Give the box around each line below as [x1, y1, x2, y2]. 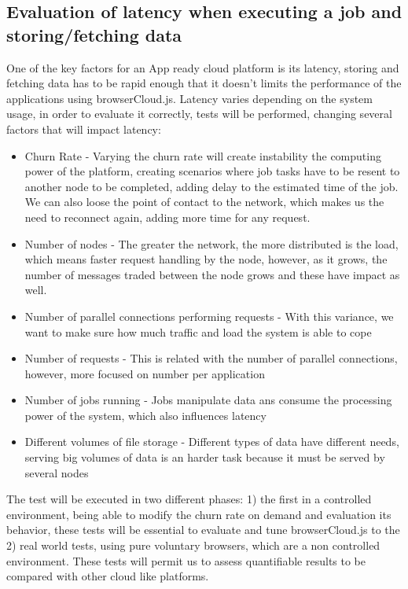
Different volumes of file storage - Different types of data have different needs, [24, 433, 399, 450]
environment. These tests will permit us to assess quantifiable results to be [6, 552, 366, 569]
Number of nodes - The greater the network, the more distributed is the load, [24, 235, 399, 252]
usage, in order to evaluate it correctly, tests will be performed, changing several [6, 105, 392, 122]
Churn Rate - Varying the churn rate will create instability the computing [24, 147, 381, 164]
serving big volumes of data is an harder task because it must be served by [24, 449, 385, 466]
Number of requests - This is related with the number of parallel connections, [24, 350, 398, 366]
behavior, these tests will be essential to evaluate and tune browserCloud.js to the [6, 521, 400, 538]
